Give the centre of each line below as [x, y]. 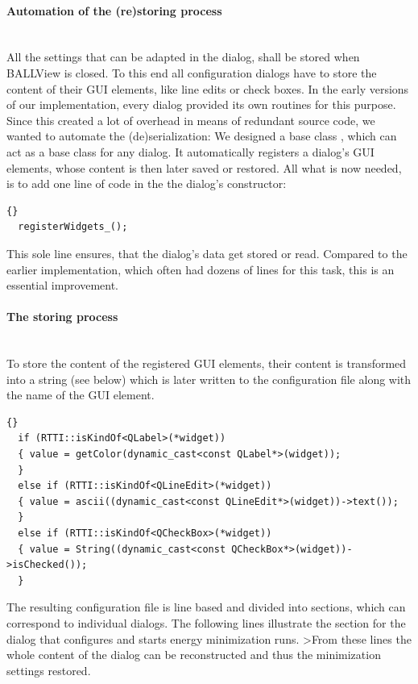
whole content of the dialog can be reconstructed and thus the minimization [194, 655]
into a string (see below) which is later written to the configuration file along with [209, 379]
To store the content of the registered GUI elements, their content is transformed [207, 363]
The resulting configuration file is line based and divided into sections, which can [206, 607]
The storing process [62, 317]
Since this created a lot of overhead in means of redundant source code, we [191, 120]
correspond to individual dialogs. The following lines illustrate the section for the [206, 623]
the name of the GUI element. [81, 395]
